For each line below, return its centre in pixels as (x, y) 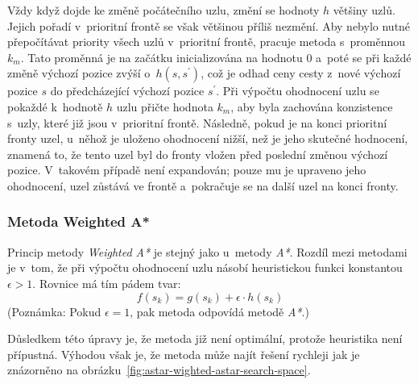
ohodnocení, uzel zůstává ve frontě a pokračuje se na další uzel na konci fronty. (203, 185)
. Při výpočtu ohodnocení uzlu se (298, 91)
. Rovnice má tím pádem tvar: (107, 283)
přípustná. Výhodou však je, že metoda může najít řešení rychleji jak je (184, 354)
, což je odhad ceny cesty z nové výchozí (301, 73)
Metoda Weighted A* (79, 221)
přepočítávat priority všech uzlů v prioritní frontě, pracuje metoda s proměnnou (207, 42)
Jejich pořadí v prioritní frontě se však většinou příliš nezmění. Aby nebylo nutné (209, 25)
